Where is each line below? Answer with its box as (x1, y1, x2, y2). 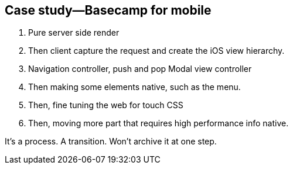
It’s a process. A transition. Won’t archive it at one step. (5, 136, 217, 147)
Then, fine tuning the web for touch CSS (28, 100, 183, 111)
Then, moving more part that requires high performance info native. (28, 118, 289, 129)
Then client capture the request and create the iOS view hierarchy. (28, 46, 285, 56)
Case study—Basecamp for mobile (5, 3, 212, 18)
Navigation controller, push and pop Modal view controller (28, 64, 252, 74)
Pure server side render (28, 27, 120, 38)
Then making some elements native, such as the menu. (28, 82, 241, 92)
